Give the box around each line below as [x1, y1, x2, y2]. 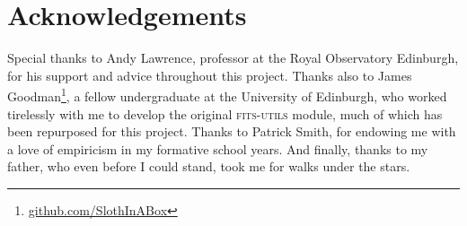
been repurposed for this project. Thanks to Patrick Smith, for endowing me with [7, 122, 456, 141]
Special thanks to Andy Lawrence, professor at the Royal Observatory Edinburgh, [7, 48, 459, 67]
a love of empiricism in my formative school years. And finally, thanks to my [7, 139, 428, 158]
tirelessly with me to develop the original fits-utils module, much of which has [7, 104, 443, 123]
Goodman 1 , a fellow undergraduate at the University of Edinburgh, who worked [7, 84, 447, 105]
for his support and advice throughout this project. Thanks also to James [7, 65, 412, 84]
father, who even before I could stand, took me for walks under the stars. [7, 157, 410, 176]
